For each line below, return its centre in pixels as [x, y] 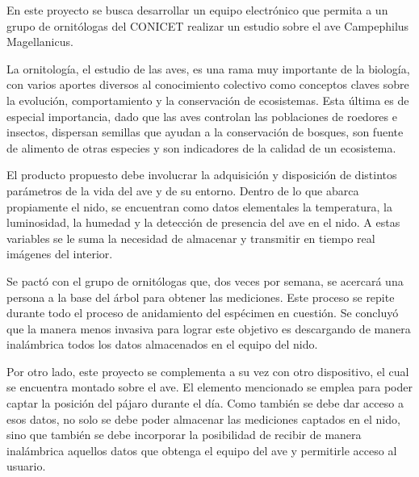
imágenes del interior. [60, 254]
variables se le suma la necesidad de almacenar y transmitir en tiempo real [191, 238]
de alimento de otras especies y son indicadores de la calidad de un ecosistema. [201, 147]
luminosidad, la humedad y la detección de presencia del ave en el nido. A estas [203, 222]
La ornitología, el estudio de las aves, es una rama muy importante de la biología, [208, 68]
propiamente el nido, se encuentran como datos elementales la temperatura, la [199, 206]
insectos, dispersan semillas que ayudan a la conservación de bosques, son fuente [205, 132]
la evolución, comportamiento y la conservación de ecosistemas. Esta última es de [208, 100]
